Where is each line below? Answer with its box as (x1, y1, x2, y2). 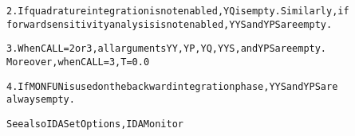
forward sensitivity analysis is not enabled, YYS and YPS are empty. (6, 18, 333, 30)
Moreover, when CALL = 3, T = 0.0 (6, 56, 150, 68)
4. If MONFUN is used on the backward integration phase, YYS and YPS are (6, 80, 338, 92)
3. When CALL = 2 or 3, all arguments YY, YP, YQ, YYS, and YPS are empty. (6, 43, 327, 55)
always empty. (6, 94, 75, 106)
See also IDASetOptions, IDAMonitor (6, 118, 183, 130)
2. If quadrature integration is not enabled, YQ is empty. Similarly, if (6, 6, 349, 17)
